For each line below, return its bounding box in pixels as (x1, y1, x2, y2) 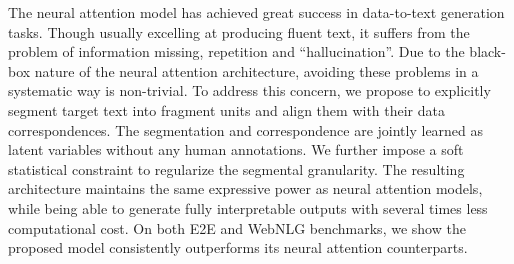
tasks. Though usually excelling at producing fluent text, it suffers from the (8, 21, 470, 42)
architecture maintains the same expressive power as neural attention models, (8, 178, 483, 199)
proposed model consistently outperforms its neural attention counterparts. (8, 237, 468, 258)
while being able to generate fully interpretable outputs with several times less (8, 197, 488, 218)
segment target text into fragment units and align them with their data (8, 99, 445, 120)
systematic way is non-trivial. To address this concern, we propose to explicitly (8, 80, 491, 101)
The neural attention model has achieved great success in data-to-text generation (8, 2, 505, 22)
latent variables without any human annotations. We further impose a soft (8, 139, 464, 160)
